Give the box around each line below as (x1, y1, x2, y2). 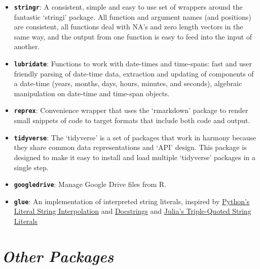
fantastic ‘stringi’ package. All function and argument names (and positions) (14, 11, 251, 22)
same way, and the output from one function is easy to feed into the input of (14, 31, 252, 42)
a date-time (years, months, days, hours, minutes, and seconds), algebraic (14, 78, 242, 89)
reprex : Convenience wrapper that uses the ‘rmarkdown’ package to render (14, 105, 248, 116)
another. (14, 41, 40, 52)
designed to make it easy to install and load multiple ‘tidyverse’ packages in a (14, 151, 255, 162)
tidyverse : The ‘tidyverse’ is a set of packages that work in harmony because (14, 132, 256, 142)
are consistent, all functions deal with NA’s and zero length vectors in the (14, 21, 243, 32)
